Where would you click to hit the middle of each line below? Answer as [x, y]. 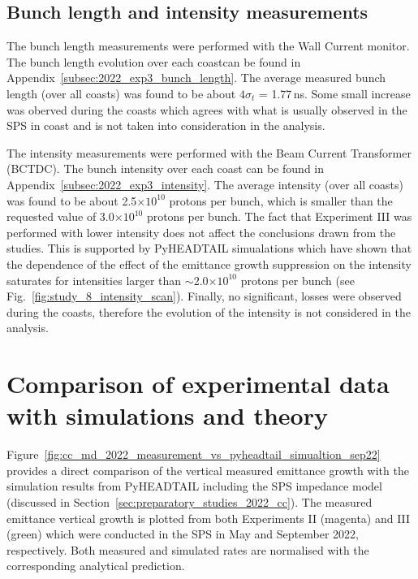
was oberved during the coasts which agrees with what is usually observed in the [207, 109]
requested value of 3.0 [60, 216]
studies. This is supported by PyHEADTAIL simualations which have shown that [209, 248]
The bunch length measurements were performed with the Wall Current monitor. [208, 46]
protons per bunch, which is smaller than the [281, 200]
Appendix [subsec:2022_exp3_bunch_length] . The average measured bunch [196, 78]
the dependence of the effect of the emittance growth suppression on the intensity [209, 264]
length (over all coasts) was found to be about [121, 93]
